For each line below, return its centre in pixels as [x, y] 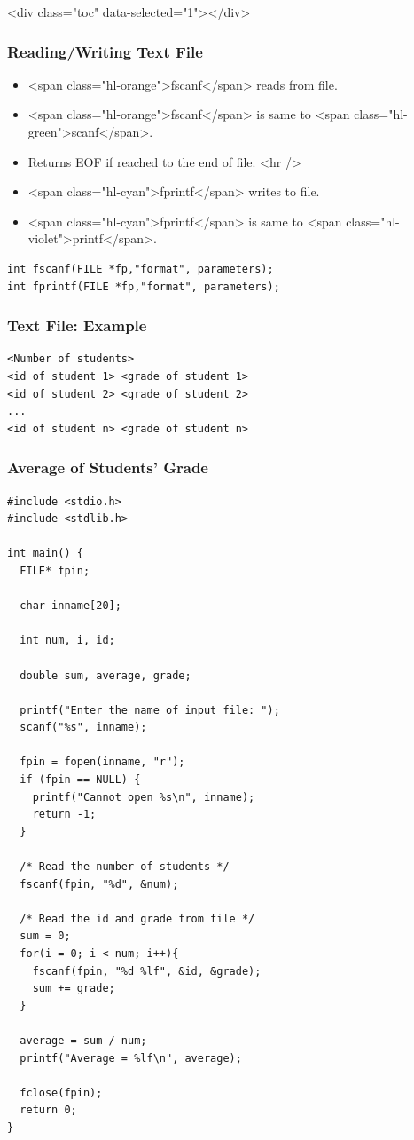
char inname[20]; [70, 606]
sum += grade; [74, 989]
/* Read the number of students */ [125, 867]
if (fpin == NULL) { [80, 780]
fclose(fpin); [61, 1092]
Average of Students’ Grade [108, 467]
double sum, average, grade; [105, 675]
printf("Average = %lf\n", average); [131, 1058]
